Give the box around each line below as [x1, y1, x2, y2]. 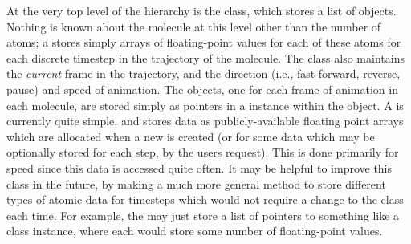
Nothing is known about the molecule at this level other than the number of [6, 18, 381, 35]
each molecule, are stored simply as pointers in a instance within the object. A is [6, 96, 404, 113]
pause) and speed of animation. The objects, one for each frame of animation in [6, 80, 398, 97]
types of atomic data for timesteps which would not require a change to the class [6, 191, 404, 208]
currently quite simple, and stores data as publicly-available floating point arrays [6, 112, 404, 129]
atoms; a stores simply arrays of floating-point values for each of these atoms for [6, 34, 401, 51]
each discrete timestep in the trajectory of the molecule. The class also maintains [6, 49, 405, 66]
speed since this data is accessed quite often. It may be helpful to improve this [6, 159, 393, 176]
